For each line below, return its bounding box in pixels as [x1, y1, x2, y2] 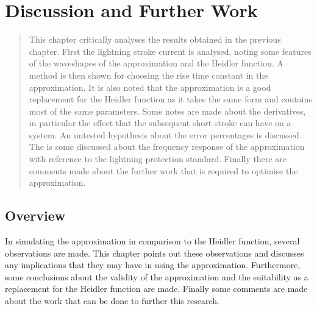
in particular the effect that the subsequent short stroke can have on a [29, 116, 291, 129]
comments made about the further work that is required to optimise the [29, 164, 298, 177]
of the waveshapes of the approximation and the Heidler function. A [29, 57, 283, 69]
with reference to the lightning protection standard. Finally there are [29, 152, 287, 165]
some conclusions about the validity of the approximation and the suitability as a [5, 270, 308, 283]
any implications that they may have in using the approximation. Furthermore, [5, 258, 301, 271]
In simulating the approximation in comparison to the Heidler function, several [5, 235, 300, 247]
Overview [5, 206, 66, 225]
